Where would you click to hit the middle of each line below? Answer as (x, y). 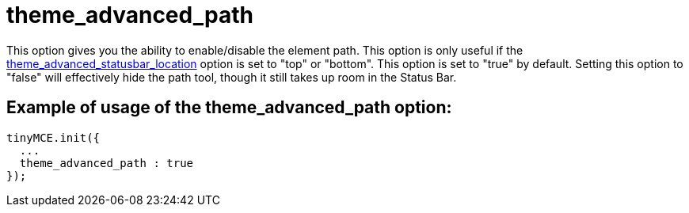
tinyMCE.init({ (53, 137)
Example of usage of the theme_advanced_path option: (229, 108)
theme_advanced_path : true (107, 163)
